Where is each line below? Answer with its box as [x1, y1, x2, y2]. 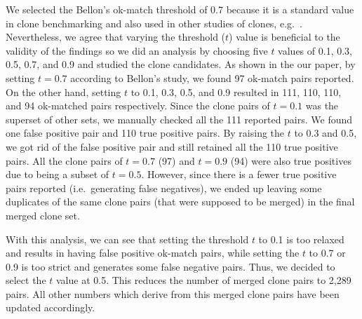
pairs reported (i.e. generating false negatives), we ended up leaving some [6, 180, 322, 195]
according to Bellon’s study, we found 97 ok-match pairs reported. [70, 70, 354, 85]
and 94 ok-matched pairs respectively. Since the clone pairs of [6, 98, 270, 113]
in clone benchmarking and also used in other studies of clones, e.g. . [6, 15, 302, 30]
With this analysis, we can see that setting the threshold [6, 231, 249, 246]
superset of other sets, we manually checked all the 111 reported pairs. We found [6, 111, 353, 126]
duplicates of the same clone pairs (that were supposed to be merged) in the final [6, 194, 355, 209]
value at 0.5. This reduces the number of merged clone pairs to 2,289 [56, 273, 351, 287]
